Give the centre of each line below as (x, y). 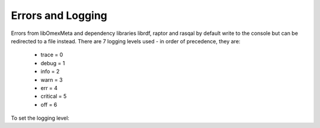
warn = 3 (52, 79)
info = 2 (50, 72)
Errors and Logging (59, 15)
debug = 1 (53, 63)
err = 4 (49, 88)
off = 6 (49, 104)
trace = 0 (52, 55)
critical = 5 (54, 96)
